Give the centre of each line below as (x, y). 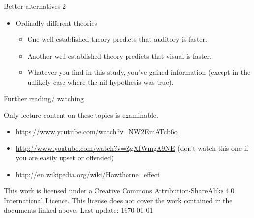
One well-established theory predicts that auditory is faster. (117, 39)
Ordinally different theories (56, 22)
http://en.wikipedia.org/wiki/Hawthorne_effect (88, 174)
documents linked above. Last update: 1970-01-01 (79, 210)
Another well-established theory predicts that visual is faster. (119, 55)
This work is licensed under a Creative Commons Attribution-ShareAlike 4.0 (119, 191)
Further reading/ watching (44, 98)
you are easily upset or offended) (65, 157)
